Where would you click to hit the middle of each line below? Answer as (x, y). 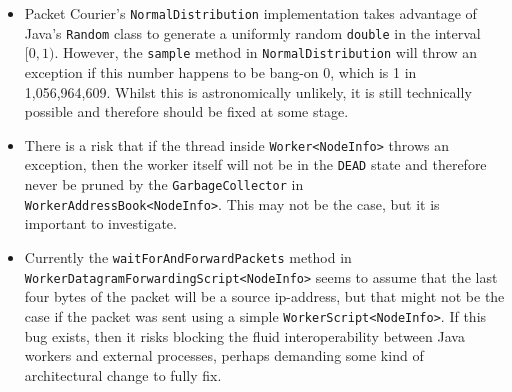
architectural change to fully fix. (123, 374)
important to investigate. (100, 223)
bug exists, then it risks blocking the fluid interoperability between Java (244, 335)
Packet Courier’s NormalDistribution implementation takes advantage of (250, 13)
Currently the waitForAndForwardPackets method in (188, 256)
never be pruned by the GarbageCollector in (164, 184)
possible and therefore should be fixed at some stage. (186, 111)
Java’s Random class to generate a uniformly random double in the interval (252, 32)
